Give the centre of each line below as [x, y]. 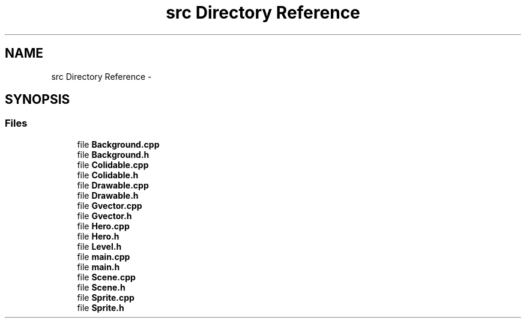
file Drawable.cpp [113, 185]
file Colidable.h [108, 175]
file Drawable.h [108, 195]
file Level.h [99, 246]
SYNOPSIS [38, 100]
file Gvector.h [104, 216]
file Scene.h [101, 287]
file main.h [98, 267]
